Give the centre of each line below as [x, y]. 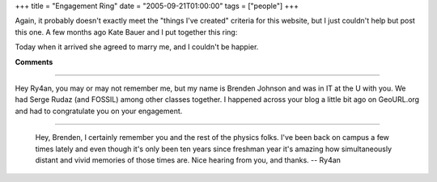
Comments [34, 61]
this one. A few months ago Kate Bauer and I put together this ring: [126, 32]
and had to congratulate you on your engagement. [99, 111]
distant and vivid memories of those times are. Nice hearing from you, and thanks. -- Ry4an [188, 160]
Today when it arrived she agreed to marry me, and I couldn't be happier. [137, 47]
